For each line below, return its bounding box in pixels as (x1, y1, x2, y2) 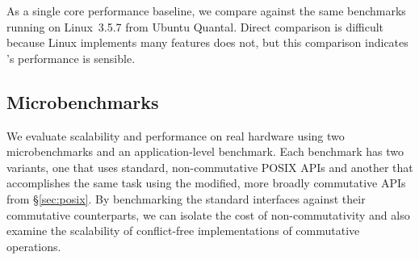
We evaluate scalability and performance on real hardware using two (6, 127, 345, 144)
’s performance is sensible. (6, 49, 136, 66)
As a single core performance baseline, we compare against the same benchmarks (6, 2, 406, 19)
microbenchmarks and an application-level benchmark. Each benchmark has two (6, 143, 404, 160)
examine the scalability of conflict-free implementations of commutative (6, 222, 360, 239)
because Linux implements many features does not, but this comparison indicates (6, 34, 409, 51)
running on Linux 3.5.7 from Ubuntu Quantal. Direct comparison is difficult (6, 18, 384, 35)
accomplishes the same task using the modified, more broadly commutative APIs (6, 174, 406, 191)
